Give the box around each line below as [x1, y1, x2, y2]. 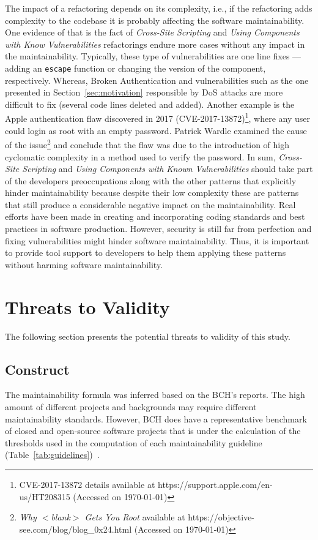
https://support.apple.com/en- [157, 478, 273, 490]
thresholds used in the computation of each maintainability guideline [5, 436, 262, 449]
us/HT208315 [19, 490, 70, 503]
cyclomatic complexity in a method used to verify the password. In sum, [5, 150, 276, 163]
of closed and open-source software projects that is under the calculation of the [5, 424, 301, 437]
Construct [5, 359, 70, 378]
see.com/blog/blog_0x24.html [19, 522, 132, 535]
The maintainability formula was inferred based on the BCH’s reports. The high [5, 388, 305, 401]
